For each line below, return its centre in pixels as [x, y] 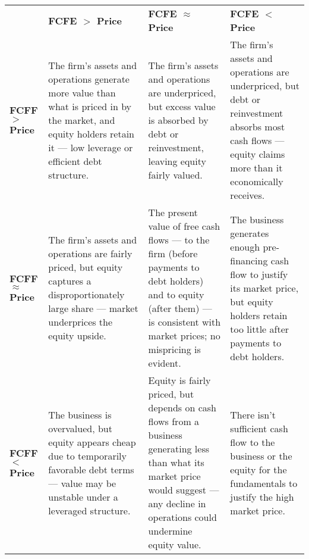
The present [173, 212]
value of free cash [184, 226]
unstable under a [83, 496]
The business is [80, 414]
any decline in [177, 503]
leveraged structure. [89, 510]
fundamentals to [264, 483]
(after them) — [180, 308]
